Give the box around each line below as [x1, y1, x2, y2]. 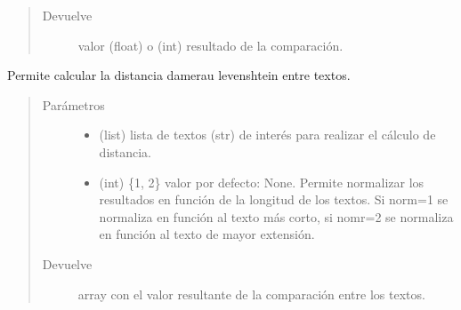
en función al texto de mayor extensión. [99, 225, 315, 243]
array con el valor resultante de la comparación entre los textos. [77, 284, 425, 303]
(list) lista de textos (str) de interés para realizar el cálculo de [99, 125, 436, 144]
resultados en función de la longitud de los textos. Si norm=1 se [99, 190, 449, 209]
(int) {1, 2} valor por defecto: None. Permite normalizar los [99, 172, 425, 191]
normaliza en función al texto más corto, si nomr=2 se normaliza [99, 207, 454, 226]
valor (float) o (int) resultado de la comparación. [77, 36, 344, 54]
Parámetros [42, 95, 105, 114]
